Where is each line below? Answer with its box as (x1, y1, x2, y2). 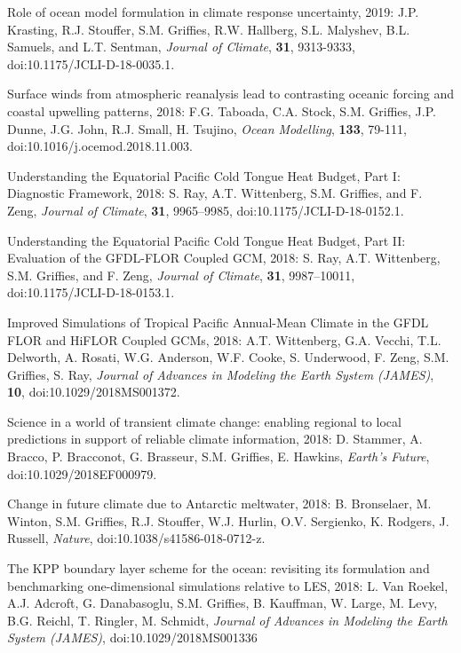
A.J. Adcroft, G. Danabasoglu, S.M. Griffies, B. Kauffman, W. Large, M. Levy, (7, 594, 438, 612)
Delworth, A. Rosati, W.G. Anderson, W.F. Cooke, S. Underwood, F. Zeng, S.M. (7, 348, 449, 366)
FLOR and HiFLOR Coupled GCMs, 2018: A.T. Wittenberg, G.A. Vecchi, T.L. (7, 330, 441, 349)
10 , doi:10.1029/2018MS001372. (7, 382, 180, 401)
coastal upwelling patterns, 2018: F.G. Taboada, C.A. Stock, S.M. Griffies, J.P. (7, 101, 436, 120)
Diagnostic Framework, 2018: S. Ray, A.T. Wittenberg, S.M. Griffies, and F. (7, 184, 423, 202)
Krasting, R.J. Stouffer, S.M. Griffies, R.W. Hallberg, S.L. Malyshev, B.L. (7, 20, 410, 38)
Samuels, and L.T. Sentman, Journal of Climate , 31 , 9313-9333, (7, 37, 355, 56)
